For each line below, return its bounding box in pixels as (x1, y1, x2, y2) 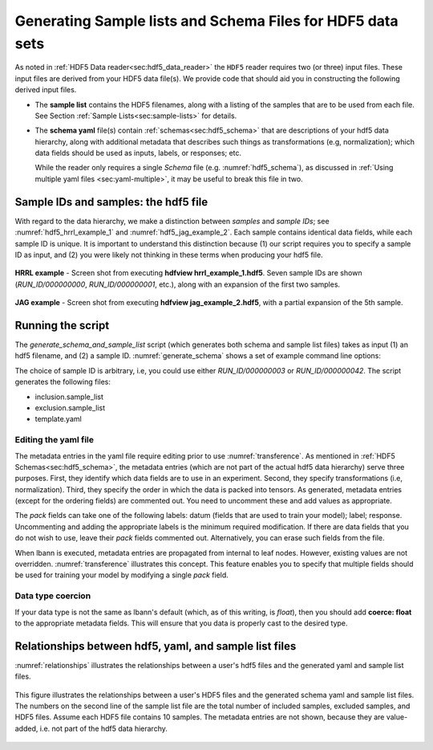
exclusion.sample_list (34, 402, 106, 413)
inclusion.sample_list (34, 392, 104, 401)
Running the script (14, 318, 110, 332)
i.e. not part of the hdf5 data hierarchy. (39, 724, 168, 733)
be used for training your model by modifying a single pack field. (14, 570, 229, 580)
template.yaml (34, 414, 82, 424)
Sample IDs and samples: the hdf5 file (14, 195, 208, 209)
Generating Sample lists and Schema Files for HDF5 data (14, 12, 399, 30)
